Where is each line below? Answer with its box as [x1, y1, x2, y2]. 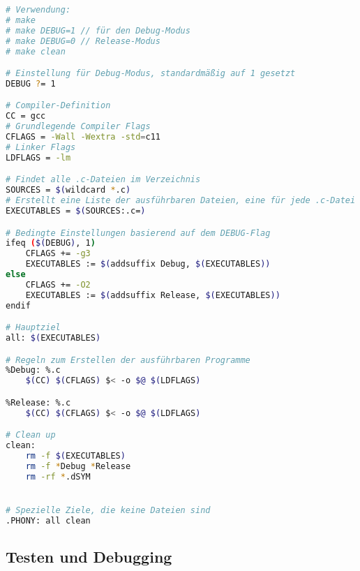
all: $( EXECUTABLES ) [6, 333, 101, 343]
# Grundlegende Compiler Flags [6, 121, 151, 132]
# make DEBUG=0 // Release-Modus [6, 36, 160, 46]
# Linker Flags [6, 142, 76, 152]
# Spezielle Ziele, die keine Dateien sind [6, 505, 211, 515]
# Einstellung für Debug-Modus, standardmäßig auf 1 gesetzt [6, 68, 296, 79]
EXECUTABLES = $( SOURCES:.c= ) [6, 205, 146, 216]
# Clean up [6, 430, 56, 440]
